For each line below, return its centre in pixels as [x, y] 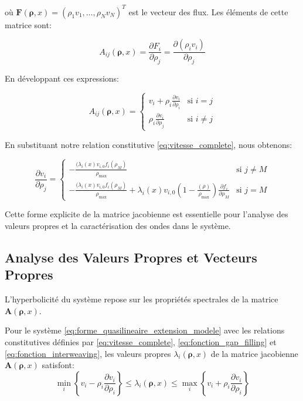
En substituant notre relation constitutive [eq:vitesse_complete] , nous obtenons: [149, 144]
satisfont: [58, 365]
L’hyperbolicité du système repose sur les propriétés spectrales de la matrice [142, 299]
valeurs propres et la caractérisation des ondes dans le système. [118, 225]
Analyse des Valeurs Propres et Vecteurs [131, 257]
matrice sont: [28, 24]
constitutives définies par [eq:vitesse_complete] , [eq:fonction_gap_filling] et [141, 341]
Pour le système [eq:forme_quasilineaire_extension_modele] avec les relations [145, 330]
